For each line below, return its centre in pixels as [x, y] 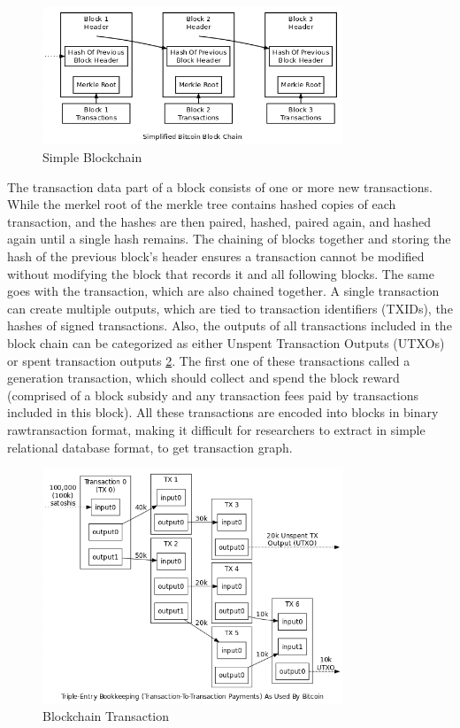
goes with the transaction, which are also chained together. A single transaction [223, 291]
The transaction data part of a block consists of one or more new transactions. [220, 186]
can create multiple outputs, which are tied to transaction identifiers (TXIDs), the [230, 308]
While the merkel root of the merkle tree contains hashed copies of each [202, 204]
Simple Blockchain [92, 157]
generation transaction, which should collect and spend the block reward [203, 378]
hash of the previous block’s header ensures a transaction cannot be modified [216, 256]
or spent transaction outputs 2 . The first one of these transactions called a [209, 360]
